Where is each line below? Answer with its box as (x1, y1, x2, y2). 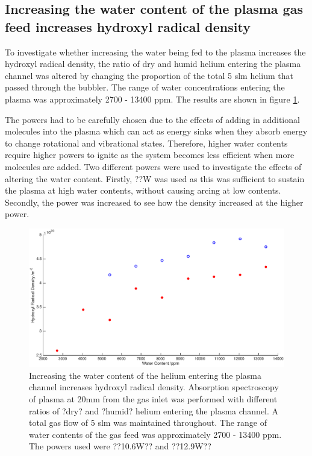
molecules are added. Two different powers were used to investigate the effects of (5, 160, 302, 173)
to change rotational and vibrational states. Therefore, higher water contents (5, 136, 288, 149)
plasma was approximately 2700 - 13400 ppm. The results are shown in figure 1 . (5, 92, 300, 105)
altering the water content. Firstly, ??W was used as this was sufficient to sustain (5, 172, 305, 185)
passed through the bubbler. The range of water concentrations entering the (5, 81, 285, 93)
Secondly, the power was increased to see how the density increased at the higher (5, 195, 304, 208)
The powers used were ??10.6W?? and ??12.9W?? (29, 440, 211, 452)
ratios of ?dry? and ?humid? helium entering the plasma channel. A (29, 404, 279, 417)
